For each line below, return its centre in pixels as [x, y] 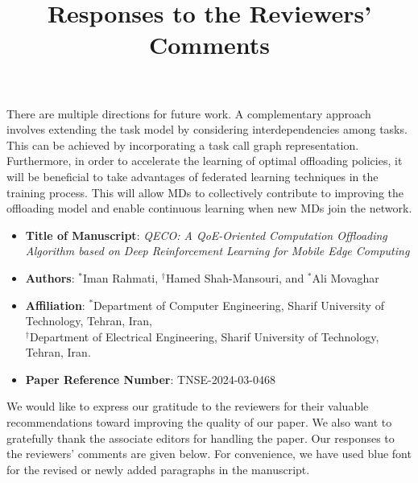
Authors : [50, 277]
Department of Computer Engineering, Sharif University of [239, 305]
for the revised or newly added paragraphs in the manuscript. [158, 469]
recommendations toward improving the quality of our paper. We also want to [199, 422]
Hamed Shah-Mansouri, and [235, 277]
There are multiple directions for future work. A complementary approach [189, 113]
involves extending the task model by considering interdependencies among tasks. [207, 129]
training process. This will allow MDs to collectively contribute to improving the [205, 192]
